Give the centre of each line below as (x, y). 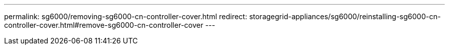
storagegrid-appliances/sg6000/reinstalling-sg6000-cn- (345, 16)
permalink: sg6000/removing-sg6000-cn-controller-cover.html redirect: (126, 16)
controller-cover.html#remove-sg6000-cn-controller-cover (104, 25)
